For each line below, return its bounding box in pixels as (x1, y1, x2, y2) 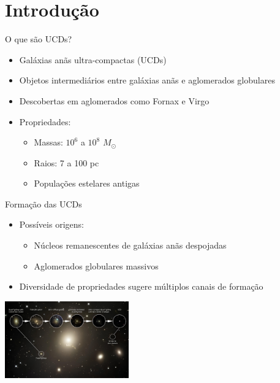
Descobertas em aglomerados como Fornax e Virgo (19, 94, 210, 107)
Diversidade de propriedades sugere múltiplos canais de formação (19, 280, 263, 293)
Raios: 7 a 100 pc (34, 156, 99, 169)
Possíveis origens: (19, 218, 84, 231)
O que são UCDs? (5, 33, 72, 45)
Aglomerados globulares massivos (34, 259, 159, 272)
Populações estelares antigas (34, 177, 140, 190)
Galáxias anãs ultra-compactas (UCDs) (19, 53, 167, 66)
